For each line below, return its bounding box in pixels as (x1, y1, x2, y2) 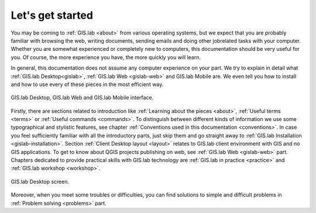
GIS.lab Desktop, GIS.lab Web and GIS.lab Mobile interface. (11, 94, 154, 101)
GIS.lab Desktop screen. (11, 178, 70, 185)
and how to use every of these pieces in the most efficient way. (11, 81, 164, 88)
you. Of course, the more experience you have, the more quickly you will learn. (11, 53, 201, 61)
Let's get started (11, 9, 94, 22)
